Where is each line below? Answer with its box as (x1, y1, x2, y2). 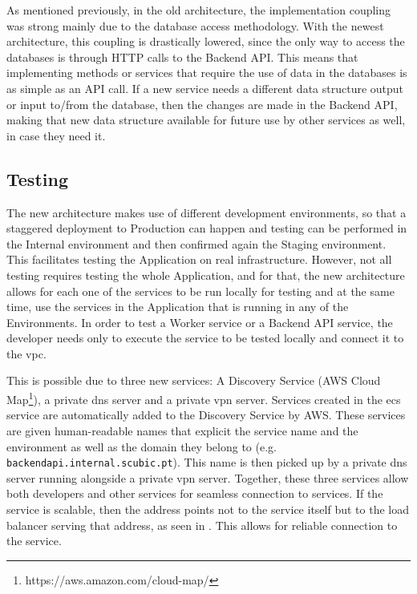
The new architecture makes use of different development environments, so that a (6, 204, 407, 220)
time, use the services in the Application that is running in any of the (6, 298, 349, 315)
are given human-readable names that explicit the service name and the (6, 422, 358, 438)
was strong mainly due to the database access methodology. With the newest (6, 17, 384, 34)
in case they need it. (6, 127, 106, 143)
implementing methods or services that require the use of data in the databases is (6, 64, 407, 81)
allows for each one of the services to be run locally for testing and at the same (6, 282, 395, 299)
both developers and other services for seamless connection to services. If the (6, 485, 383, 502)
